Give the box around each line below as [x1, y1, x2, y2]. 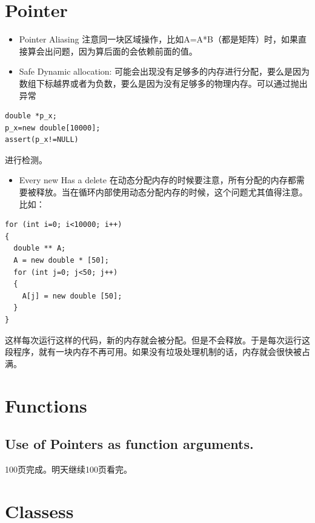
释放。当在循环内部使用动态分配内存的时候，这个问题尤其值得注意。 [36, 186, 308, 198]
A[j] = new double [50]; [22, 291, 122, 300]
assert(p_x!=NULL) [5, 135, 79, 144]
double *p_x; [5, 112, 57, 121]
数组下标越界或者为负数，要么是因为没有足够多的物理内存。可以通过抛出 [19, 76, 308, 89]
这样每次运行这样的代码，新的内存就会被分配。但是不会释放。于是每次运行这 [5, 333, 310, 346]
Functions [5, 393, 87, 417]
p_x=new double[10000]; [5, 123, 101, 132]
